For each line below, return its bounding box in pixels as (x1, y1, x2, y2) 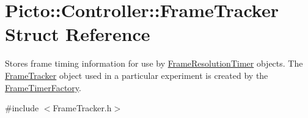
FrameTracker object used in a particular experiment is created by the (5, 68, 268, 81)
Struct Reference (5, 21, 150, 46)
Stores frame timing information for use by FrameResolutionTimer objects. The (5, 57, 303, 70)
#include (5, 101, 39, 114)
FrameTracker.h (53, 101, 112, 114)
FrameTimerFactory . (5, 81, 81, 94)
